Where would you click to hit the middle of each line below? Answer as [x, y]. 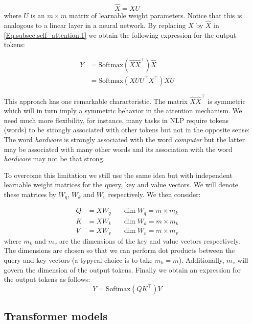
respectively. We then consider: [154, 194]
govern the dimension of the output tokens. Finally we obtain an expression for [123, 269]
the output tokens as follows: [47, 279]
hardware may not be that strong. [55, 159]
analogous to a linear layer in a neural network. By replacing [95, 25]
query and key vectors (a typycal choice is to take [78, 260]
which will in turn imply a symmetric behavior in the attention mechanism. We [123, 111]
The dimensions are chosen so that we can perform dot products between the [119, 250]
